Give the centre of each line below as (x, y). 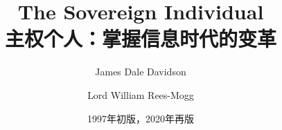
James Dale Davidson (141, 72)
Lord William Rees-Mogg (141, 94)
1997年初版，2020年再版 (141, 118)
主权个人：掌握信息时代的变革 (140, 38)
